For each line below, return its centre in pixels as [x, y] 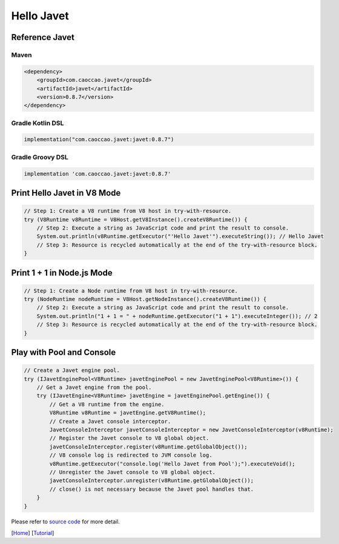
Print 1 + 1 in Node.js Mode [62, 273]
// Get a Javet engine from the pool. [94, 387]
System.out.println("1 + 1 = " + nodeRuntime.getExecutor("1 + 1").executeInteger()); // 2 [177, 316]
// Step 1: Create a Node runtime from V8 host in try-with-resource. [131, 290]
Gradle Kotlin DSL [38, 123]
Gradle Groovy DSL [40, 157]
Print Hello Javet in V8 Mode [66, 193]
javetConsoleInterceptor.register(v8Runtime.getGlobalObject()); [148, 446]
